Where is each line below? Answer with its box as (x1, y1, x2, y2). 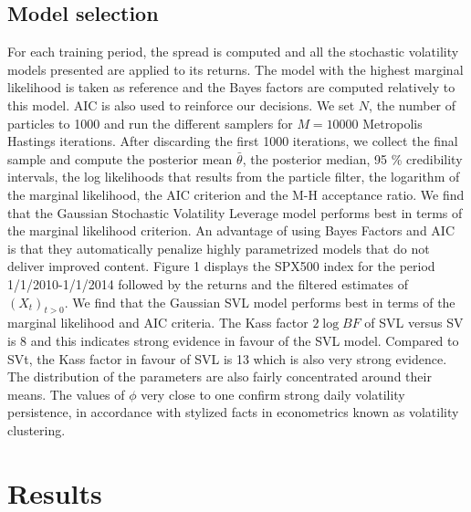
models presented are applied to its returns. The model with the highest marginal (7, 59, 464, 78)
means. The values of (7, 384, 125, 403)
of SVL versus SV (364, 313, 464, 332)
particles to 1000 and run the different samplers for (7, 113, 293, 132)
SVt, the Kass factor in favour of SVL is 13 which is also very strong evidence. (7, 349, 447, 368)
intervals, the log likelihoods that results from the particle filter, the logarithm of (7, 167, 460, 186)
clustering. (7, 420, 66, 439)
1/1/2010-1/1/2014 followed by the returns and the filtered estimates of (7, 274, 408, 293)
